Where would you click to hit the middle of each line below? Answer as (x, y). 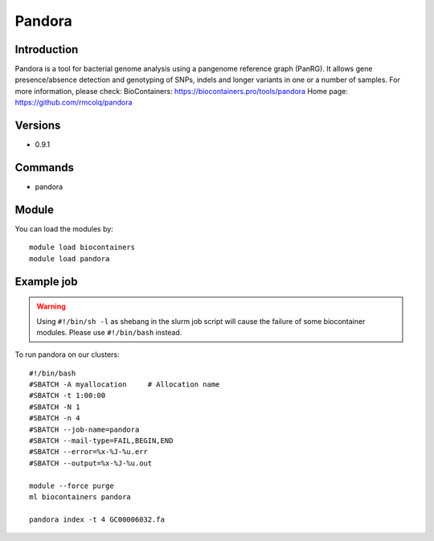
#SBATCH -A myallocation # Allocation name (125, 385)
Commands (45, 168)
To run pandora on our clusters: (67, 355)
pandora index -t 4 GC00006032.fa (97, 519)
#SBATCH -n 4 (55, 418)
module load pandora (70, 258)
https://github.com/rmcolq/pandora (74, 102)
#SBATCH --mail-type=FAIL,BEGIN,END (101, 441)
